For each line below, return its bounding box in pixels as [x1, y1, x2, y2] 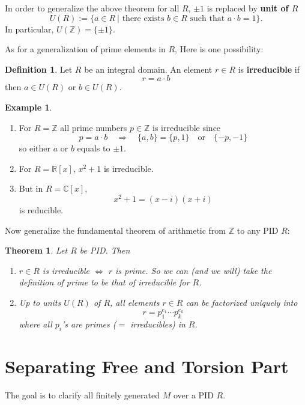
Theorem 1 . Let [5, 244, 68, 257]
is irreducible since [152, 121, 221, 133]
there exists [122, 14, 165, 23]
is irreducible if [238, 62, 300, 75]
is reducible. [19, 204, 64, 216]
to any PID [237, 224, 279, 236]
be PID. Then [79, 244, 130, 257]
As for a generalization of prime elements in [5, 43, 166, 55]
